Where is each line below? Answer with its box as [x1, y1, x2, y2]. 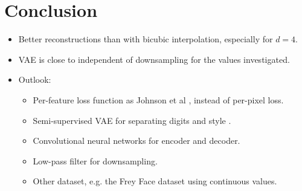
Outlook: [18, 73, 51, 86]
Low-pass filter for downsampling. [33, 154, 158, 167]
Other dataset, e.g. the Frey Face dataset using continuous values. [33, 175, 277, 187]
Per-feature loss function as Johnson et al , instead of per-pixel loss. [33, 93, 284, 106]
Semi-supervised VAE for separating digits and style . [33, 114, 231, 126]
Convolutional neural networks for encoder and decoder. [33, 134, 240, 147]
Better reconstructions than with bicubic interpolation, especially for [18, 33, 273, 45]
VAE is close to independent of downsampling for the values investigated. [18, 53, 290, 65]
